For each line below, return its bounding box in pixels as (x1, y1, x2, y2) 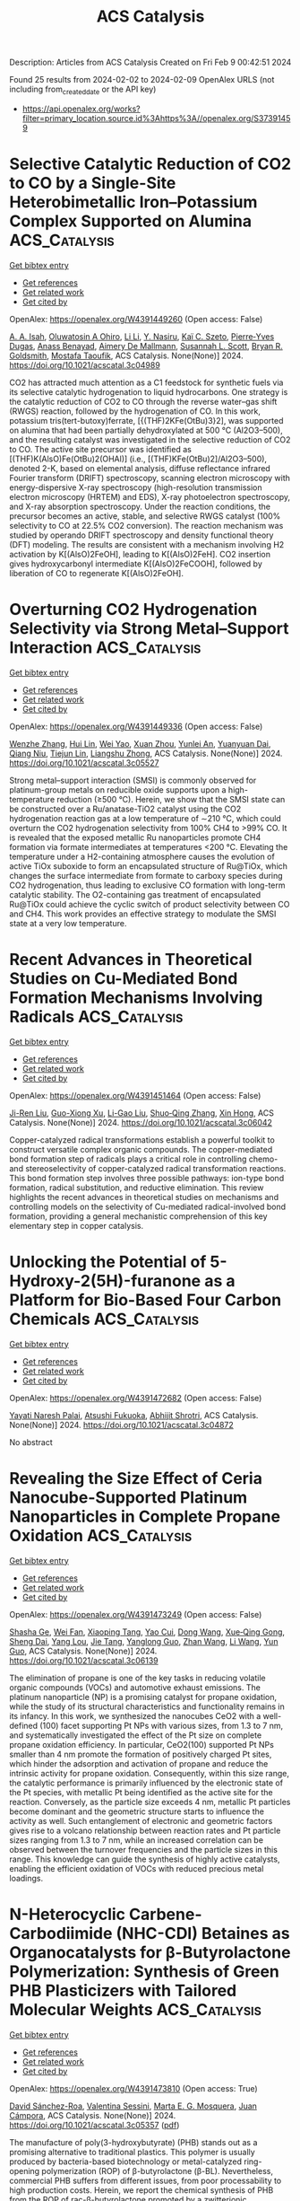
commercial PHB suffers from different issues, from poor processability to (9, 2175, 282, 2186)
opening (9, 2165, 40, 2176)
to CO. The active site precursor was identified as (9, 443, 193, 454)
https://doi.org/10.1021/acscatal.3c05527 (9, 757, 159, 768)
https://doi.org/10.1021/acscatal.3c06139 (9, 1654, 159, 1666)
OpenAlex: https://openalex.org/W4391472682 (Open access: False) (9, 1392, 262, 1403)
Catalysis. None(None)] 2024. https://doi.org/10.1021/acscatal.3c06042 (9, 1117, 273, 1127)
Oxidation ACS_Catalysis (9, 1525, 193, 1546)
